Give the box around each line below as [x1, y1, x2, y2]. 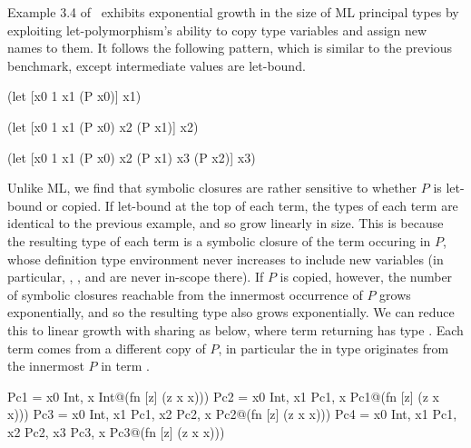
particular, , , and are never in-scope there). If [7, 267, 264, 286]
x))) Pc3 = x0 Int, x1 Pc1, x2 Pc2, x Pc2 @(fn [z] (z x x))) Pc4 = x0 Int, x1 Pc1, [7, 404, 457, 423]
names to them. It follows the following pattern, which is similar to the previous [7, 38, 453, 57]
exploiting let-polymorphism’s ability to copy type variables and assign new [7, 20, 427, 39]
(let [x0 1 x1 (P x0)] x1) [7, 86, 142, 105]
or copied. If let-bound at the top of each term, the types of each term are [46, 195, 458, 214]
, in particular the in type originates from [218, 338, 449, 357]
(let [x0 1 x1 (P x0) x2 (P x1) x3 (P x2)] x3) [7, 147, 256, 166]
